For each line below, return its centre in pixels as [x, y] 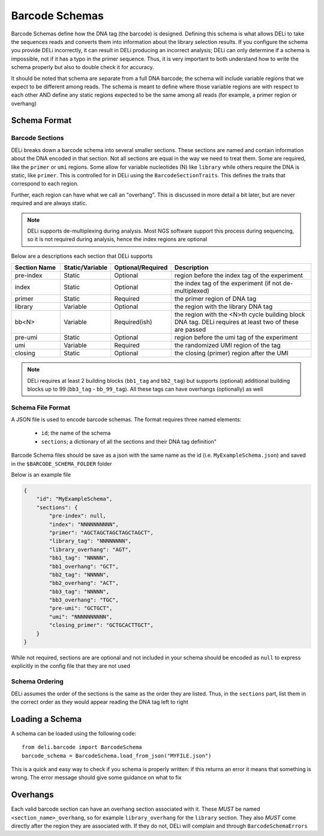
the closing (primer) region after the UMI [231, 353]
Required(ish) [133, 322]
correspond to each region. [45, 184]
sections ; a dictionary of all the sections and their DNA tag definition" [129, 441]
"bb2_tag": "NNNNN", [79, 575]
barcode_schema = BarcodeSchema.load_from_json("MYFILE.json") [117, 755]
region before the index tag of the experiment [238, 275]
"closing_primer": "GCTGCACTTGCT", [101, 625]
